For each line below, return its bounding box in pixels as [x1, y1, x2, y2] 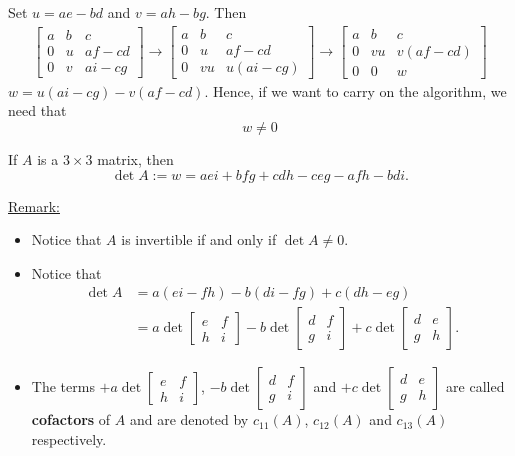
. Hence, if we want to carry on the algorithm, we [204, 80, 507, 101]
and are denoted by [129, 409, 249, 430]
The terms [31, 376, 95, 397]
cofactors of [31, 409, 111, 430]
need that [8, 100, 67, 121]
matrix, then [97, 148, 174, 169]
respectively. [31, 428, 107, 449]
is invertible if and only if [121, 229, 277, 250]
